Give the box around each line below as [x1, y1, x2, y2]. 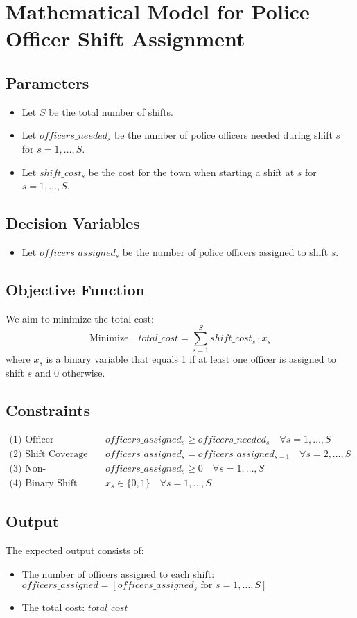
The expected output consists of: [6, 543, 144, 558]
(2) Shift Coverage [9, 449, 88, 459]
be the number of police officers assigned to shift [122, 244, 329, 259]
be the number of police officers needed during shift [114, 128, 333, 142]
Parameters [6, 71, 89, 93]
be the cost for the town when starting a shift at [88, 164, 295, 179]
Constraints [6, 400, 90, 421]
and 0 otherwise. [35, 366, 105, 380]
